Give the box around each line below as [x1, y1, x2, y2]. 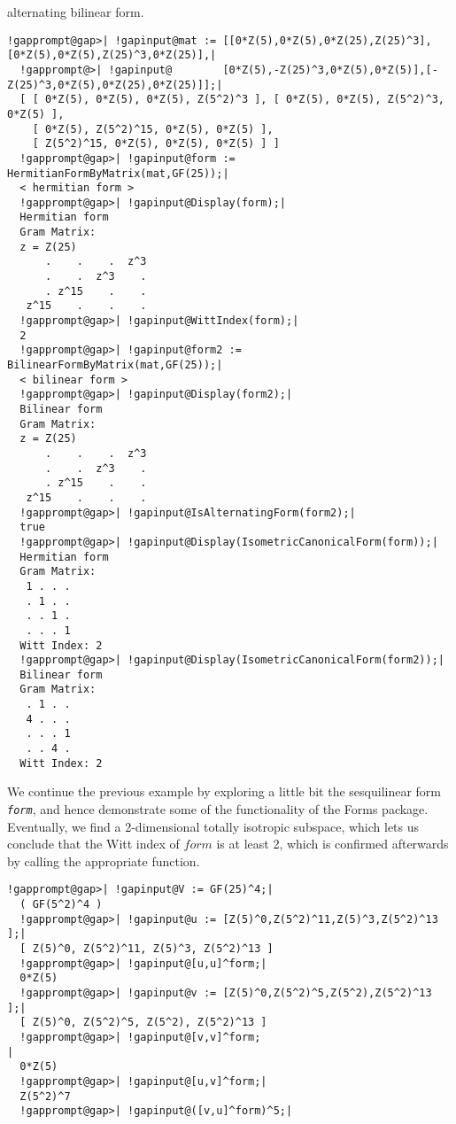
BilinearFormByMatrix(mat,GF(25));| [7, 359, 223, 372]
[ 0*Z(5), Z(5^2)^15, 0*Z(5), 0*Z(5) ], [32, 122, 274, 136]
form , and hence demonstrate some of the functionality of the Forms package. [7, 800, 429, 818]
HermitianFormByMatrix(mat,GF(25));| [7, 167, 229, 180]
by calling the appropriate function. [7, 851, 200, 870]
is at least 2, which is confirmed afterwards [216, 834, 449, 853]
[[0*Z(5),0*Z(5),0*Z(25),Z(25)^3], [222, 34, 432, 47]
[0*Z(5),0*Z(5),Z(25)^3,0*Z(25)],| [7, 49, 217, 62]
